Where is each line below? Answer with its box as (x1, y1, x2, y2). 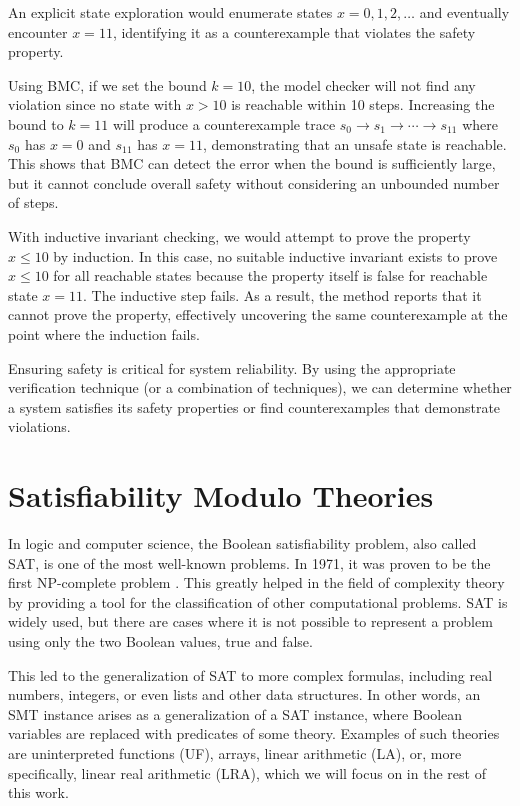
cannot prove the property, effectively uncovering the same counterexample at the (8, 304, 508, 325)
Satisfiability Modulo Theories (8, 475, 434, 516)
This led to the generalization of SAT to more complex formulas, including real (8, 664, 493, 685)
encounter (8, 21, 68, 42)
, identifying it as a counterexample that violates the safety (112, 21, 476, 42)
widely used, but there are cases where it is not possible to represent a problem (8, 611, 493, 632)
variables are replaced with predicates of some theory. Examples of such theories (8, 723, 500, 744)
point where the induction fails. (8, 323, 200, 344)
